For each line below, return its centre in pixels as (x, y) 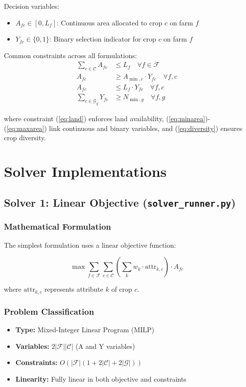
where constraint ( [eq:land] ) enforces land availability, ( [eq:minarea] (105, 118)
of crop (122, 289)
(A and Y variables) (105, 346)
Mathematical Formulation (58, 226)
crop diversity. (25, 138)
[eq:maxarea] (25, 128)
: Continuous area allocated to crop (110, 22)
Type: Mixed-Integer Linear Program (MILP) (85, 329)
